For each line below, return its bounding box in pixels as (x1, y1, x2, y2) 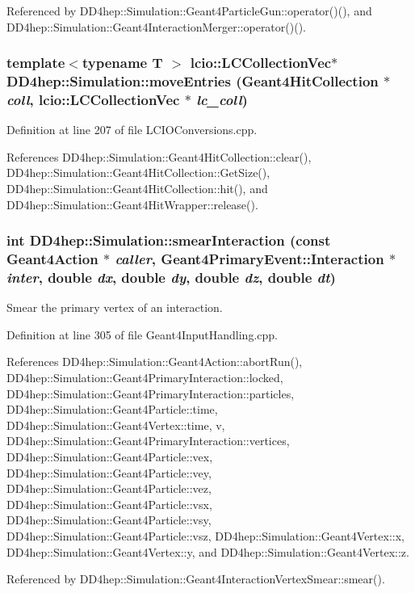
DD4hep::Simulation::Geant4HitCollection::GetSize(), (6, 164, 270, 181)
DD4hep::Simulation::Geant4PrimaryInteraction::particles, (6, 385, 295, 402)
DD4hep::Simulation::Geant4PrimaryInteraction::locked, (6, 369, 283, 386)
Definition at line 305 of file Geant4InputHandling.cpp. (6, 326, 278, 343)
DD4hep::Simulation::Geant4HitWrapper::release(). (6, 196, 258, 212)
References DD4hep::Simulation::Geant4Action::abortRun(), (6, 353, 303, 370)
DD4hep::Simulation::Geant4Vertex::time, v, (6, 416, 225, 433)
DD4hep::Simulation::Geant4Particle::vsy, (6, 511, 212, 528)
